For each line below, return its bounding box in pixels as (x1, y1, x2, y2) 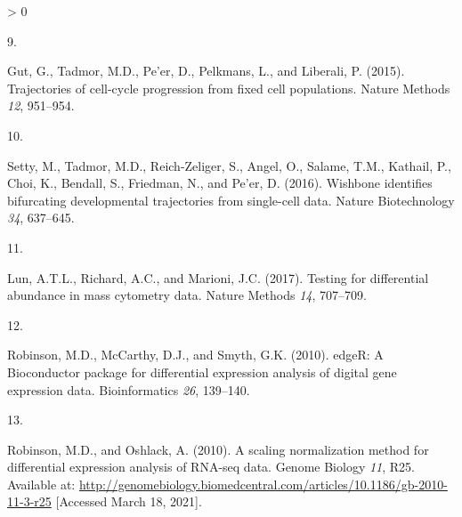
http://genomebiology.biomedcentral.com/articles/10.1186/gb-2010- (78, 474, 448, 493)
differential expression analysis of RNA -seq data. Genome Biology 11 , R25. (7, 457, 415, 476)
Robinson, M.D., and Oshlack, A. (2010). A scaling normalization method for (7, 440, 429, 458)
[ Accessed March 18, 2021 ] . (55, 492, 202, 511)
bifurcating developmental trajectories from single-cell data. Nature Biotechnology (7, 190, 455, 209)
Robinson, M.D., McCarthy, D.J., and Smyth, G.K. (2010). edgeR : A (7, 345, 384, 364)
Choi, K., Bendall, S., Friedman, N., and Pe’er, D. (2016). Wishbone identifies (7, 174, 433, 192)
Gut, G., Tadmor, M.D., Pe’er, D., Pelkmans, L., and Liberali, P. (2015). (7, 61, 405, 80)
